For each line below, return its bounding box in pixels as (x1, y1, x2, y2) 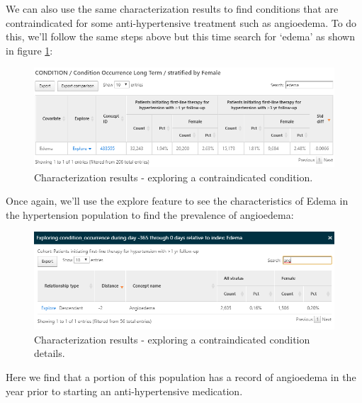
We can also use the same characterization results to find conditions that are (6, 1, 339, 16)
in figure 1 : (6, 42, 53, 57)
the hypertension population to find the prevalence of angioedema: (6, 207, 294, 222)
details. (34, 346, 65, 361)
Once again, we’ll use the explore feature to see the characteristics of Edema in (6, 193, 349, 208)
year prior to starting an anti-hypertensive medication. (6, 383, 243, 398)
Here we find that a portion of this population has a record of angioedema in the (6, 369, 356, 384)
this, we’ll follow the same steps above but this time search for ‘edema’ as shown (6, 29, 355, 44)
